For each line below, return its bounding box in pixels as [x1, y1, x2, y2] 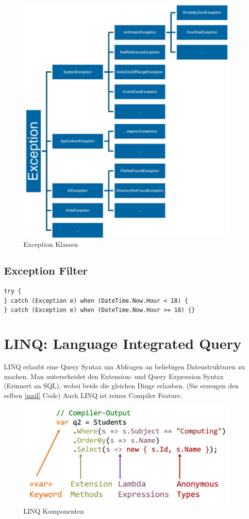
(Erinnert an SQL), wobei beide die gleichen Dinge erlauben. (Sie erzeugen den [4, 381, 239, 391]
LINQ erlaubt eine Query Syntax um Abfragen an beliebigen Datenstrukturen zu [4, 362, 245, 372]
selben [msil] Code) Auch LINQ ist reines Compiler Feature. [4, 390, 183, 400]
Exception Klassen [23, 239, 78, 249]
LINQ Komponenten [23, 506, 84, 516]
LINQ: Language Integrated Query [4, 333, 242, 353]
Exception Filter [4, 263, 88, 278]
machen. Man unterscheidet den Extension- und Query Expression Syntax [4, 371, 224, 381]
